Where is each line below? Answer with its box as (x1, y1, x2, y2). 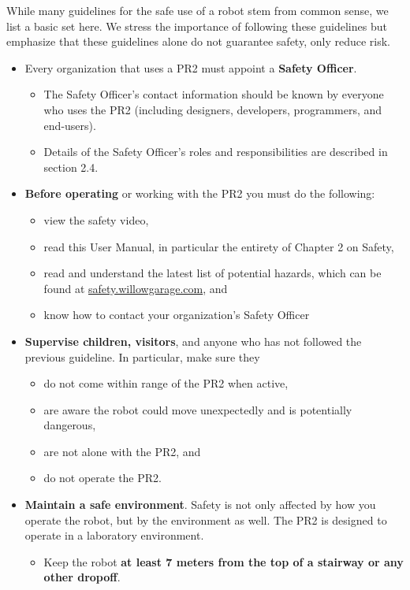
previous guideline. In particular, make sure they (24, 348, 260, 365)
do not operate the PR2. (43, 469, 162, 486)
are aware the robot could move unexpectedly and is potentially (43, 401, 352, 417)
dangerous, (43, 417, 96, 433)
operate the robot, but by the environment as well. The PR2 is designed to (24, 511, 387, 528)
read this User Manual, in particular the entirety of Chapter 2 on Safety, (43, 238, 394, 254)
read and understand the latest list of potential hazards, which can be (43, 265, 382, 281)
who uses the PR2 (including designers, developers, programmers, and (43, 101, 382, 117)
